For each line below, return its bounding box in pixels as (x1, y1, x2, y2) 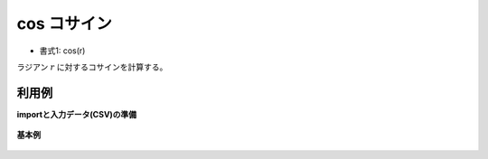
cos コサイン (16, 14, 112, 33)
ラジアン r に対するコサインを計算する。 (16, 61, 168, 72)
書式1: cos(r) (39, 45, 86, 56)
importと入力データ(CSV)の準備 (16, 108, 137, 119)
